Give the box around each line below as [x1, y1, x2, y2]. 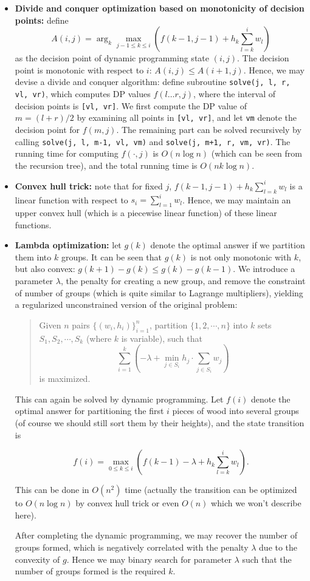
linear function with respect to [15, 193, 128, 206]
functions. [15, 218, 52, 231]
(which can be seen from [211, 147, 302, 160]
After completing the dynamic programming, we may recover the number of [15, 529, 297, 542]
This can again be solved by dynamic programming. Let [15, 392, 224, 405]
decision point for [15, 123, 80, 135]
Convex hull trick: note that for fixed [15, 179, 163, 192]
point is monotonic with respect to [15, 63, 144, 76]
